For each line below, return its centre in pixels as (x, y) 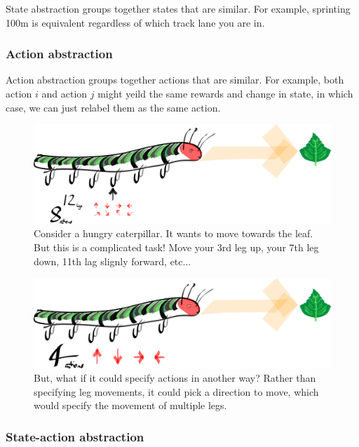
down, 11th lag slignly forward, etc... (113, 261)
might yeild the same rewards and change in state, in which (225, 93)
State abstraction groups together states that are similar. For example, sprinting (178, 8)
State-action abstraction (75, 436)
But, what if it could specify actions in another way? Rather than (175, 378)
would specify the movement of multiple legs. (130, 405)
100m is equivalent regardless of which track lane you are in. (135, 22)
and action (65, 93)
